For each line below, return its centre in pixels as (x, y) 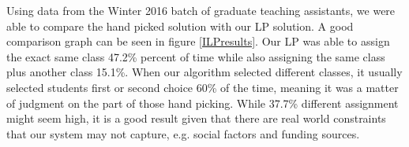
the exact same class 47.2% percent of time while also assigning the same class (196, 56)
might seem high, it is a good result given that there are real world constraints (196, 118)
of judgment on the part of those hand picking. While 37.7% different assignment (203, 103)
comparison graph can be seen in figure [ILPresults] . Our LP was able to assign (198, 41)
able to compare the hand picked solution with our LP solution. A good (180, 26)
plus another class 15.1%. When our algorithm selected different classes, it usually (204, 72)
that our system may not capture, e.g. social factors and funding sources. (183, 133)
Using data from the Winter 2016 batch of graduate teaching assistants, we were (201, 10)
